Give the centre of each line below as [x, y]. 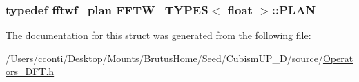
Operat [338, 58]
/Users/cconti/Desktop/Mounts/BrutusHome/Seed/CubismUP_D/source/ [164, 58]
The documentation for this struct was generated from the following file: [158, 35]
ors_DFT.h [30, 71]
